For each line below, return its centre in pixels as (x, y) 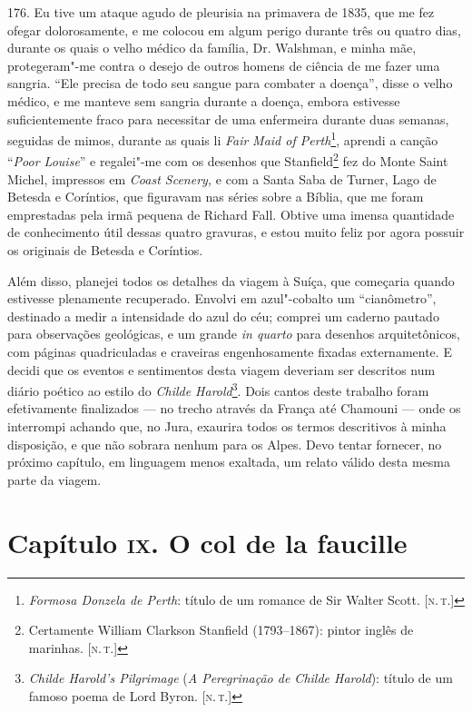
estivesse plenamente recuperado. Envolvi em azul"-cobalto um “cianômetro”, (222, 298)
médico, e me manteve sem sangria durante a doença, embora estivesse (204, 100)
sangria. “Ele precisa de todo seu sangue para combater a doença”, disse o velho (230, 83)
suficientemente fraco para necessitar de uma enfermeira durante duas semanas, (228, 119)
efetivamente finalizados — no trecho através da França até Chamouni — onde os (234, 408)
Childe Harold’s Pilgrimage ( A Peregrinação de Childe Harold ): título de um (241, 678)
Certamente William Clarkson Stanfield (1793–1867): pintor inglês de (221, 630)
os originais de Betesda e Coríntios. (105, 250)
